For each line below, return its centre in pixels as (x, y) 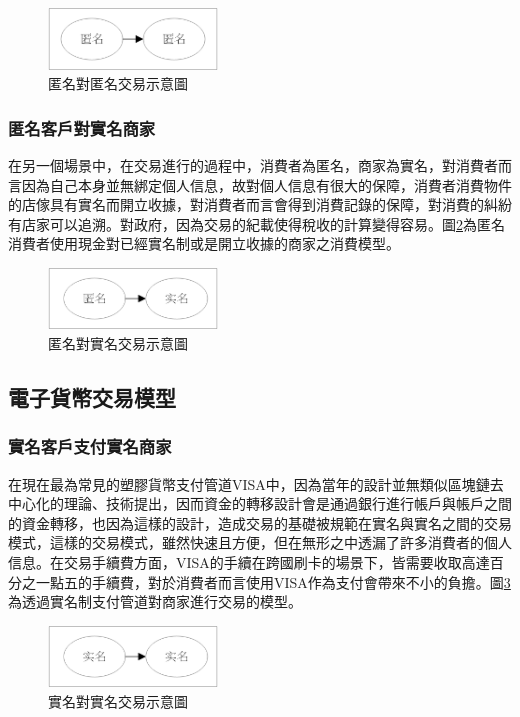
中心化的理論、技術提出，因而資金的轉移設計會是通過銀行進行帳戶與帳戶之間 (260, 503)
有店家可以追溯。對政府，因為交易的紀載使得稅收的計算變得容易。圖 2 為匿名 (256, 223)
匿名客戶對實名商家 (82, 127)
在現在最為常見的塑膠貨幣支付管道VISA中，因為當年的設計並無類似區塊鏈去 (256, 483)
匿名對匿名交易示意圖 (118, 83)
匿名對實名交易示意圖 (118, 343)
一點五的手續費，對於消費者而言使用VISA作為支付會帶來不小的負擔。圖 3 (273, 581)
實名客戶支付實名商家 (90, 446)
